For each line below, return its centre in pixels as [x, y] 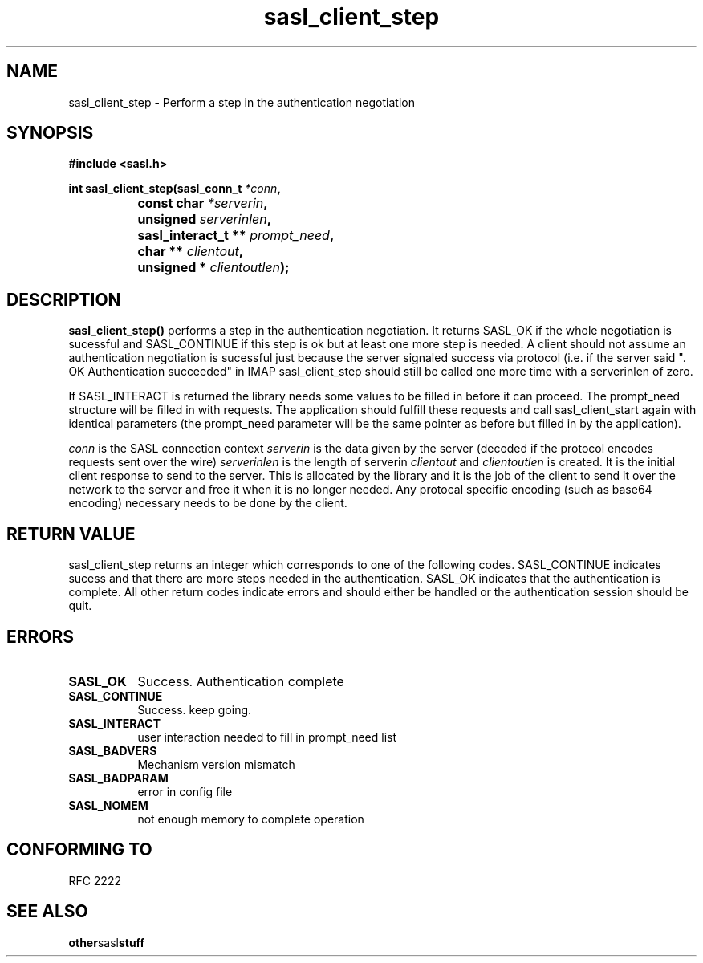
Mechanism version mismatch [216, 764]
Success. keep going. [195, 709]
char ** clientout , [191, 252]
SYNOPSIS [50, 133]
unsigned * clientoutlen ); [213, 268]
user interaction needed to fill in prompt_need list [267, 737]
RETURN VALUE [71, 534]
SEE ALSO [47, 912]
